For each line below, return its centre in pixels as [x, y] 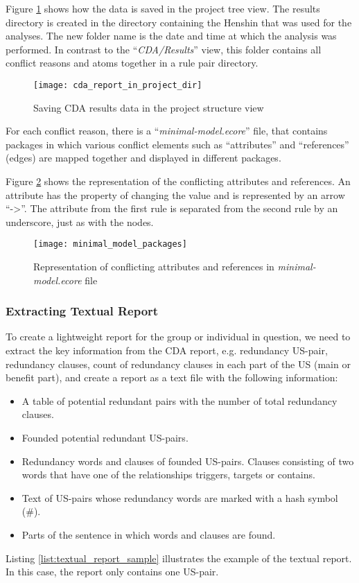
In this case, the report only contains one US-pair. [112, 572]
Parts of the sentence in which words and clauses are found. [149, 534]
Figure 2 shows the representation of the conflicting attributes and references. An [178, 181]
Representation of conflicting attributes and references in [154, 267]
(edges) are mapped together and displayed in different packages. [143, 158]
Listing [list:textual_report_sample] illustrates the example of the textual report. [179, 558]
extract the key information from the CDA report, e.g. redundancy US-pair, [167, 350]
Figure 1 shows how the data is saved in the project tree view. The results [163, 8]
